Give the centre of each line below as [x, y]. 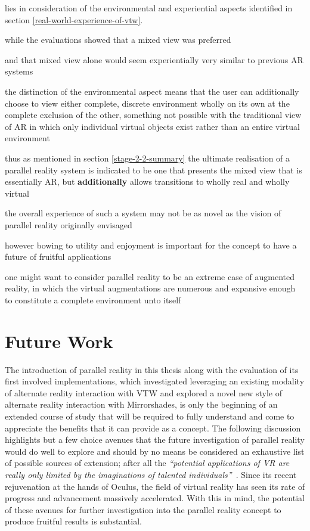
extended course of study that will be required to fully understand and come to [150, 416]
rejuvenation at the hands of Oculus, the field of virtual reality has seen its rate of [155, 486]
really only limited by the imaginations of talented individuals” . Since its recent [151, 474]
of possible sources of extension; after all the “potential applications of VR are [147, 463]
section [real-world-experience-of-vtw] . [74, 19]
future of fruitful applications [58, 257]
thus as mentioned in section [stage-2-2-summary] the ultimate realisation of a [148, 158]
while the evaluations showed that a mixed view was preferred [118, 40]
